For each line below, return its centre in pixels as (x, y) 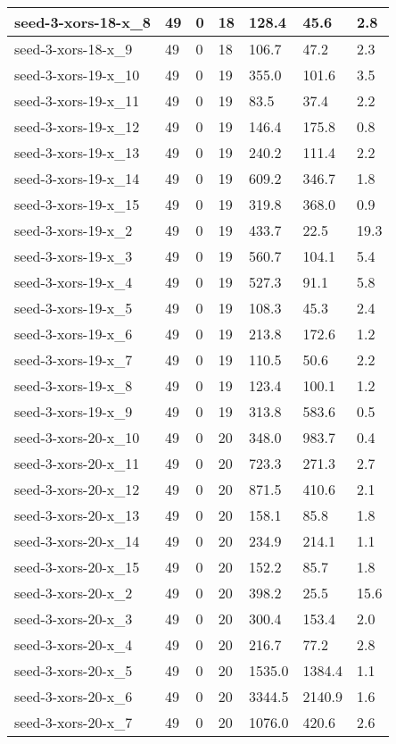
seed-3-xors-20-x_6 (74, 696)
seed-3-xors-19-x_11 (77, 100)
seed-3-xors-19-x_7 (74, 359)
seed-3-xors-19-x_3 (74, 256)
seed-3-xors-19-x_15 (77, 204)
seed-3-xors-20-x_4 (74, 644)
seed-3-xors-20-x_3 (74, 619)
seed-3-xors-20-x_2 (74, 593)
